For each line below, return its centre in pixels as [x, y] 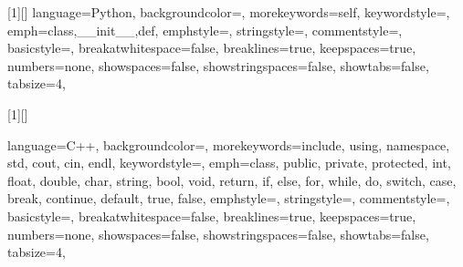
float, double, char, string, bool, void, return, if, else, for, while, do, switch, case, [232, 180]
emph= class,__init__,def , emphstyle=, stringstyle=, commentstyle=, [205, 30]
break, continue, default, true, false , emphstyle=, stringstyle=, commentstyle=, [229, 198]
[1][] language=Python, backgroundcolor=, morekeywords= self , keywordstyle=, [229, 12]
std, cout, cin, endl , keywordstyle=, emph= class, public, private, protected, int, [229, 163]
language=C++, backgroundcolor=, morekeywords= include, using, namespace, [229, 144]
